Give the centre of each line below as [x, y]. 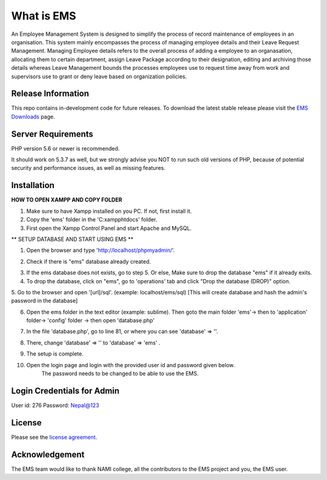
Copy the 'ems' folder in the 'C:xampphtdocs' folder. [92, 220]
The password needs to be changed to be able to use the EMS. [120, 374]
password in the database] [45, 301]
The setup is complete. [55, 354]
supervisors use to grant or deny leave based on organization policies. [99, 76]
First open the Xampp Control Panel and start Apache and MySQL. [109, 228]
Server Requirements [52, 134]
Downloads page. [33, 117]
